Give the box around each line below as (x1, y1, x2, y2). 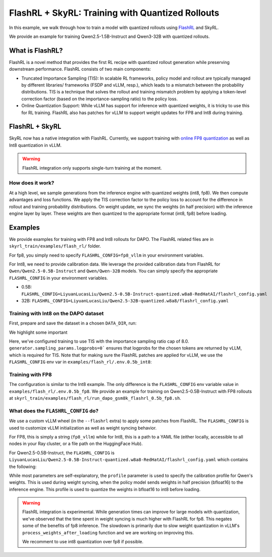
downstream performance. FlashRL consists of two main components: (9, 66, 151, 72)
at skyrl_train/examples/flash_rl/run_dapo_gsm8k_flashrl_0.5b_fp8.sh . (9, 395, 181, 401)
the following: (9, 464, 37, 469)
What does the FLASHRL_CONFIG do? (9, 407, 99, 414)
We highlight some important (9, 329, 68, 335)
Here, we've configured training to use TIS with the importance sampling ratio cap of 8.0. (9, 338, 189, 344)
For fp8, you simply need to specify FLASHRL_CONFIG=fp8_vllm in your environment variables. (9, 252, 204, 258)
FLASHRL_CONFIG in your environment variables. (9, 275, 108, 281)
